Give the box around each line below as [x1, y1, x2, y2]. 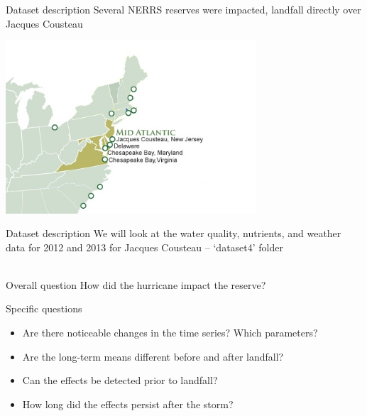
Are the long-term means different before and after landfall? [22, 349, 284, 363]
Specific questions [6, 301, 82, 316]
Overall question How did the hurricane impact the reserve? [6, 277, 266, 292]
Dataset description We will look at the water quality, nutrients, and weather [6, 226, 341, 241]
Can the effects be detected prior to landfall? [22, 373, 218, 388]
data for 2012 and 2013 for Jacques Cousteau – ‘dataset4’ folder [6, 239, 283, 254]
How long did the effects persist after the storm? [22, 396, 234, 411]
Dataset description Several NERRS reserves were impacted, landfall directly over [6, 2, 361, 16]
